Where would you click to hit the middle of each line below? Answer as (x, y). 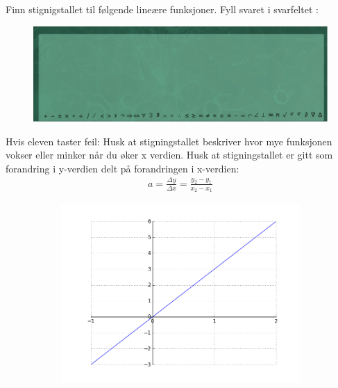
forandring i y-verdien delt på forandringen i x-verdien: (122, 168)
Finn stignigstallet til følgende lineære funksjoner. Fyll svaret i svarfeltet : (162, 9)
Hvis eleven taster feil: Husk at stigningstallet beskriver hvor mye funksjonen (169, 141)
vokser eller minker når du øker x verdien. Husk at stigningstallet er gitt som (169, 155)
